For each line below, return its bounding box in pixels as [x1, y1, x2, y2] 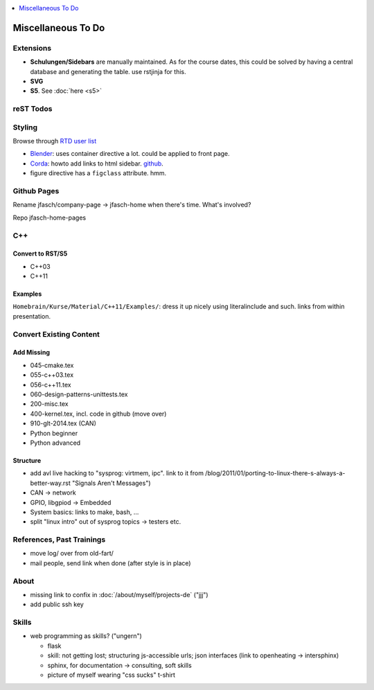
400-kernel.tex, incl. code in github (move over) [30, 409, 167, 418]
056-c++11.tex [30, 380, 72, 389]
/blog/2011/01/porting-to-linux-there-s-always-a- [205, 469, 346, 477]
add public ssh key [30, 600, 84, 609]
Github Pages [12, 186, 60, 195]
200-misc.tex [30, 400, 69, 408]
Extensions [12, 43, 52, 53]
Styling [12, 122, 38, 132]
